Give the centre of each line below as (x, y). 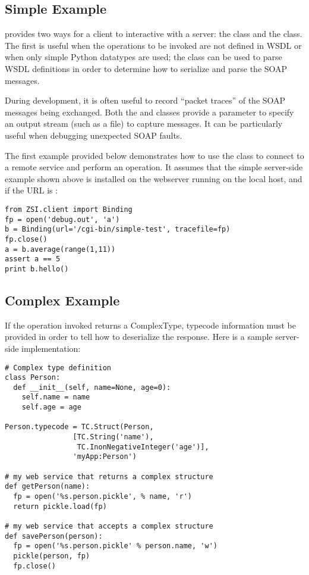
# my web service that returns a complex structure (109, 476)
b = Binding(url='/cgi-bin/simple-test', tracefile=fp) (118, 229)
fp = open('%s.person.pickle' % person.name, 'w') (115, 546)
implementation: (51, 348)
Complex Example (62, 300)
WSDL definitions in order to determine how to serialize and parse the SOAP (146, 68)
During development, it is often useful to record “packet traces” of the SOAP (145, 100)
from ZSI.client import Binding (69, 209)
